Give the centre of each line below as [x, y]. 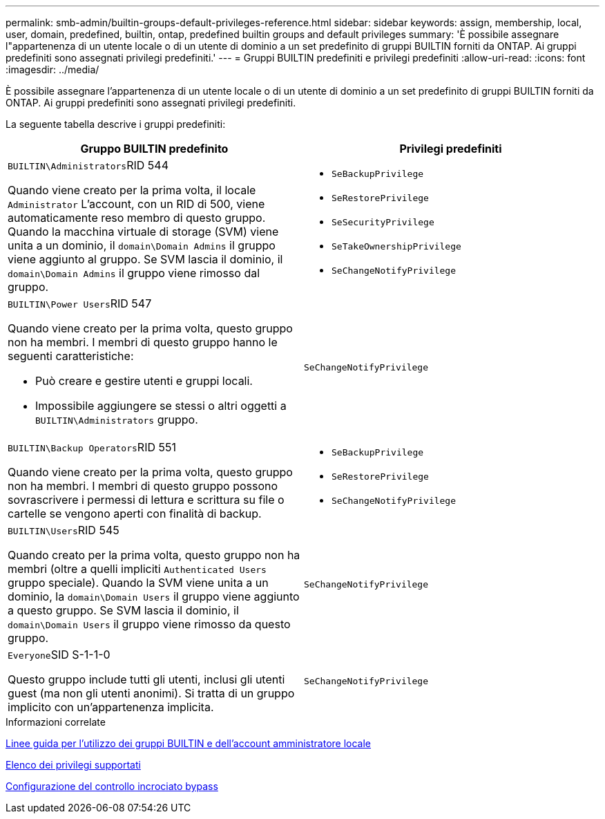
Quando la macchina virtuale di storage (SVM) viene [143, 232]
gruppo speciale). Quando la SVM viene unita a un [138, 583]
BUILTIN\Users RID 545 [64, 530]
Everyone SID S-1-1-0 [59, 655]
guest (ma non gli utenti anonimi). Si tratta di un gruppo [151, 693]
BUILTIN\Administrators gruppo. [117, 420]
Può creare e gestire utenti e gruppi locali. [144, 381]
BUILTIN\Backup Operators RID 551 [92, 447]
